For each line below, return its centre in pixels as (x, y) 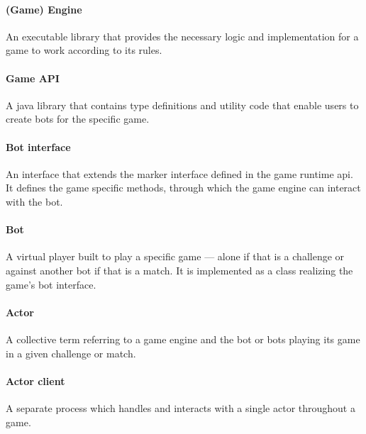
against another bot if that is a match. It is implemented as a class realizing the (179, 270)
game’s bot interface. (51, 284)
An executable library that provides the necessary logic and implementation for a (182, 36)
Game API (33, 78)
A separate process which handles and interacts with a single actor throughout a (181, 407)
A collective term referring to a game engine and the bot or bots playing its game (183, 339)
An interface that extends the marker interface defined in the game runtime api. (179, 173)
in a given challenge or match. (71, 353)
